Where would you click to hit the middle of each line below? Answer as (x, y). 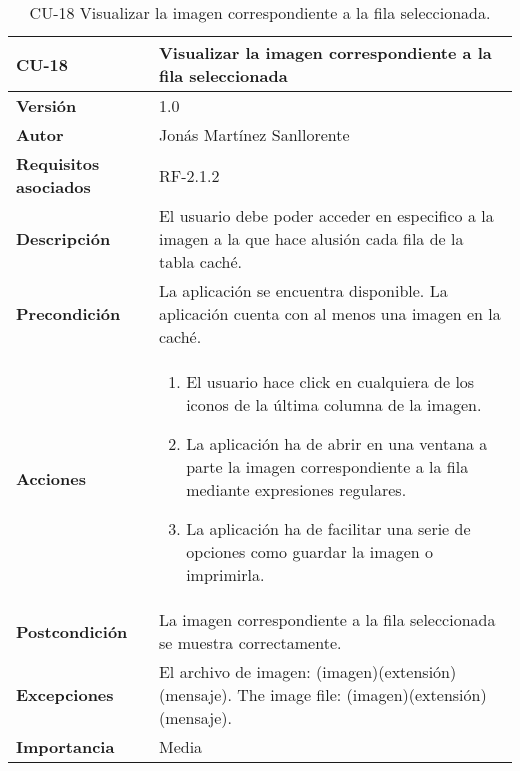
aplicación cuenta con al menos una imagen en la (329, 313)
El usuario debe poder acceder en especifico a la (326, 215)
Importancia (65, 746)
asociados (53, 186)
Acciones (51, 478)
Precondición (68, 313)
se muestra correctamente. (250, 642)
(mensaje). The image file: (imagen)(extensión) (322, 694)
